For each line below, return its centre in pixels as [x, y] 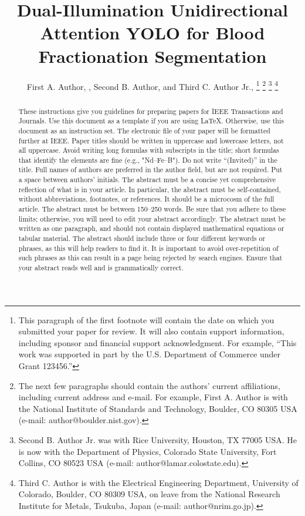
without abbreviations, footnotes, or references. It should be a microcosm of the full [146, 199]
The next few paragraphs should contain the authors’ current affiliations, [150, 385]
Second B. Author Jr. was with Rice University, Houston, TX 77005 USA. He [157, 440]
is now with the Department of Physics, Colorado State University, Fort [148, 451]
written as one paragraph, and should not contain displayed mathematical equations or [151, 228]
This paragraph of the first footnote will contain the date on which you [146, 319]
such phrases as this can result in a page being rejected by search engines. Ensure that [150, 258]
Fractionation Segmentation [152, 56]
